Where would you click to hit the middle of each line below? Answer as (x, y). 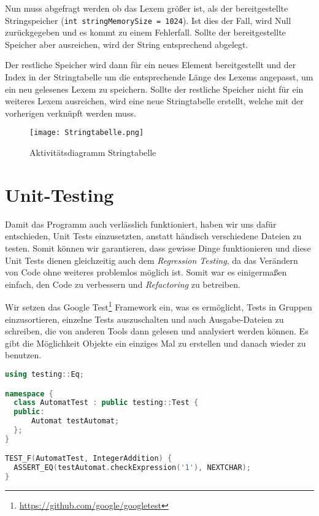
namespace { (29, 394)
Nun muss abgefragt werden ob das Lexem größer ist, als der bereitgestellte (147, 8)
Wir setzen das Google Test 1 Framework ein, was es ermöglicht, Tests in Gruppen (159, 306)
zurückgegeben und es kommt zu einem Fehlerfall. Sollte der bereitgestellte (145, 32)
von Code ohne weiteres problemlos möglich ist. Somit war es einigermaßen (146, 272)
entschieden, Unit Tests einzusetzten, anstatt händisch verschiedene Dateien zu (153, 236)
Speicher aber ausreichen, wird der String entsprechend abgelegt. (127, 44)
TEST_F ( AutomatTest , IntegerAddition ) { (89, 459)
